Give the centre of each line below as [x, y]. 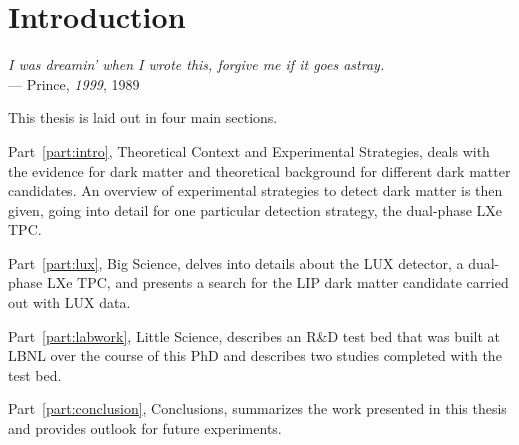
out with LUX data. [69, 302]
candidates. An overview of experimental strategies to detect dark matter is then [255, 190]
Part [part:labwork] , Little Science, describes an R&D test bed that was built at [254, 335]
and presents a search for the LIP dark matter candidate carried [312, 282]
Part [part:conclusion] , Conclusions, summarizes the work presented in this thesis [257, 408]
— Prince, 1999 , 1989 [74, 83]
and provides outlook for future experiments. [145, 428]
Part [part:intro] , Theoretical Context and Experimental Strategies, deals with [249, 150]
